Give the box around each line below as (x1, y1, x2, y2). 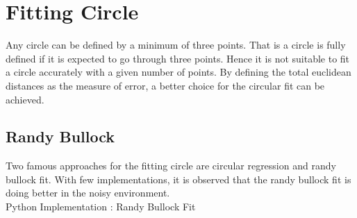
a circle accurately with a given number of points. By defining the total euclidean (6, 65, 351, 79)
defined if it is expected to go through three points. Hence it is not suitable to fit (6, 51, 350, 65)
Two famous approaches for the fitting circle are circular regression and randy (6, 158, 336, 173)
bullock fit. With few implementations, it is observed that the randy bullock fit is (6, 171, 351, 186)
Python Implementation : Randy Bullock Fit (6, 199, 196, 214)
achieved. (6, 92, 44, 106)
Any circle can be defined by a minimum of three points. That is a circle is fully (6, 37, 346, 52)
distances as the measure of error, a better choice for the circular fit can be (6, 78, 325, 92)
